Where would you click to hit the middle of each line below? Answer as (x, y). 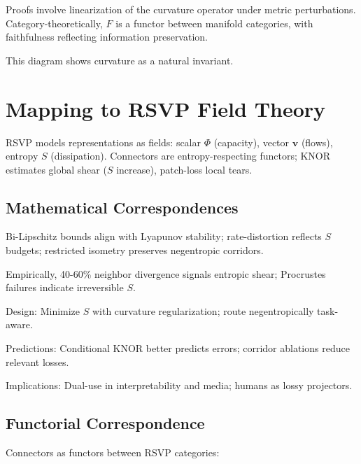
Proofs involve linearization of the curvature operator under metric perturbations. (181, 9)
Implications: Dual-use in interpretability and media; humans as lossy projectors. (179, 385)
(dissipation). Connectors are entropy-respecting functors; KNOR (191, 156)
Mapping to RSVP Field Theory (166, 108)
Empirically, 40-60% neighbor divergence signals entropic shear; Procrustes (166, 273)
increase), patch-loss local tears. (184, 169)
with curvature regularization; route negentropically (203, 310)
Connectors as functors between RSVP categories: (113, 452)
